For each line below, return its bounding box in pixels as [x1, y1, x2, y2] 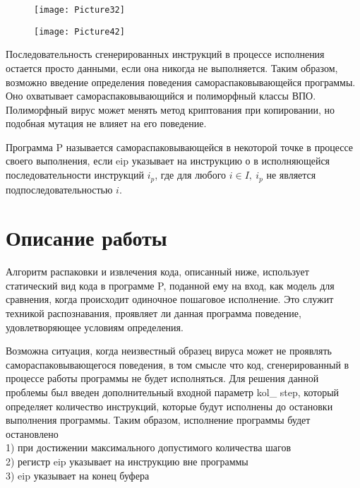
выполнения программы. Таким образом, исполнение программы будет [6, 412, 311, 427]
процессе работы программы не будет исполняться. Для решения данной [6, 371, 319, 386]
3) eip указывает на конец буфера [6, 468, 150, 482]
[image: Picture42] [34, 26, 125, 37]
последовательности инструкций [6, 167, 145, 182]
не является [266, 167, 316, 182]
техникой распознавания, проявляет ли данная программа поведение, [6, 306, 301, 321]
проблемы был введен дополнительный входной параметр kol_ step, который [6, 384, 340, 399]
